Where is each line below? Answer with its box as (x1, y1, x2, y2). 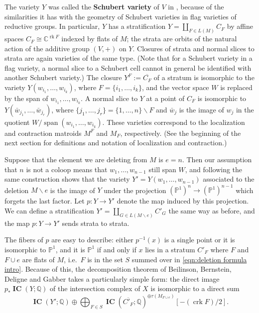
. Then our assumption (182, 154, 252, 165)
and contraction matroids (4, 127, 82, 138)
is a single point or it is (164, 234, 235, 245)
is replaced (220, 82, 253, 93)
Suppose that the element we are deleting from (4, 154, 147, 165)
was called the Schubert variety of (48, 1, 159, 11)
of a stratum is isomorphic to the (153, 72, 255, 83)
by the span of (4, 93, 48, 104)
